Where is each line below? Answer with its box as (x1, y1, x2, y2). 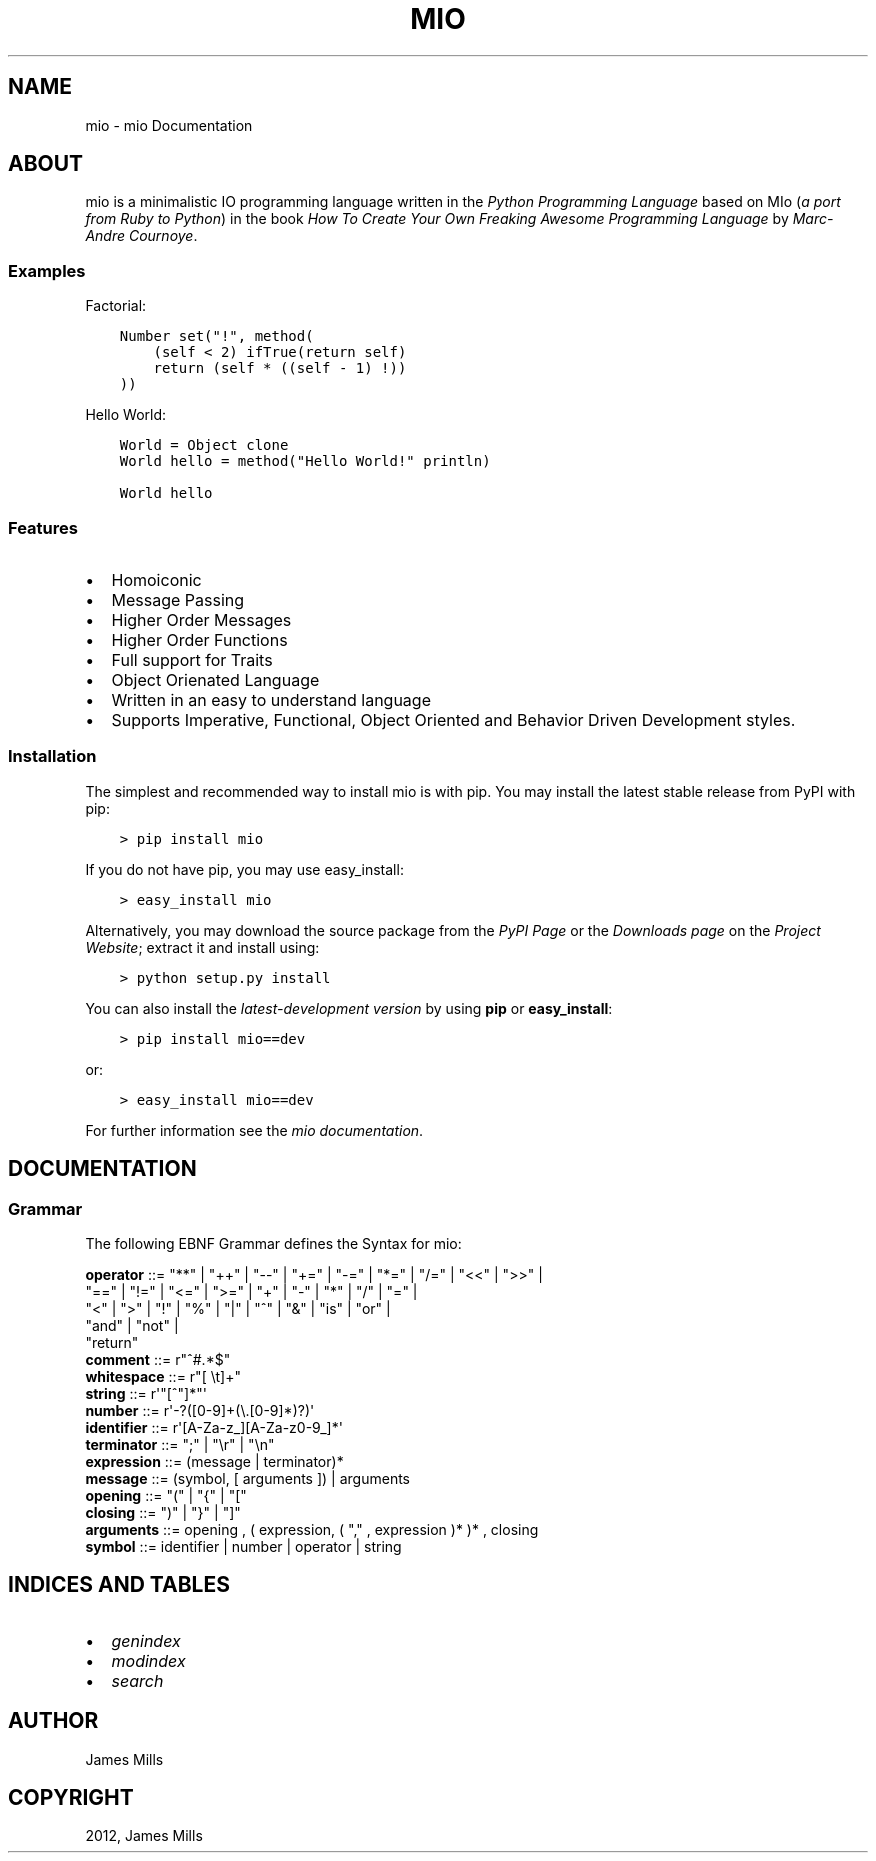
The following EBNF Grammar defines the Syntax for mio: (85, 1234, 462, 1252)
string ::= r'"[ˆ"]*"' (85, 1384, 207, 1402)
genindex (111, 1630, 181, 1651)
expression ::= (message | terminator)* (85, 1452, 344, 1470)
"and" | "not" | (85, 1316, 179, 1334)
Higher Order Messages (111, 609, 292, 630)
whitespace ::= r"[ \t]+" (85, 1367, 241, 1385)
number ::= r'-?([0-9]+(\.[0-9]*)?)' (85, 1401, 315, 1419)
